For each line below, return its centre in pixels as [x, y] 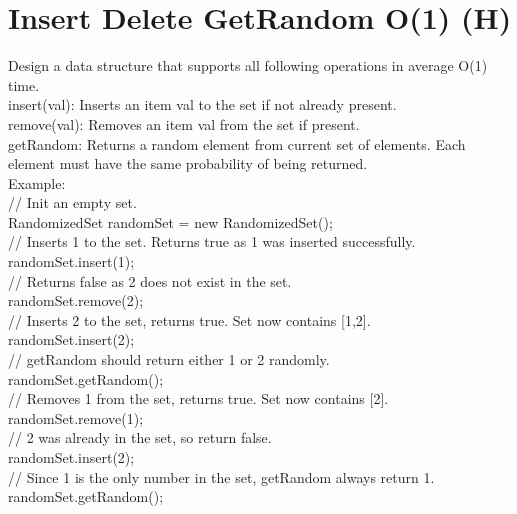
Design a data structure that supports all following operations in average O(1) [248, 65]
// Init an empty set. [72, 202]
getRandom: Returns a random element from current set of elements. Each [237, 143]
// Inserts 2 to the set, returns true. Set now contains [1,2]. [189, 319]
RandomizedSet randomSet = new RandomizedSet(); [170, 221]
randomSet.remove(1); [76, 417]
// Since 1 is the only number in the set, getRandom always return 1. [221, 476]
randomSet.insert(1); [71, 261]
